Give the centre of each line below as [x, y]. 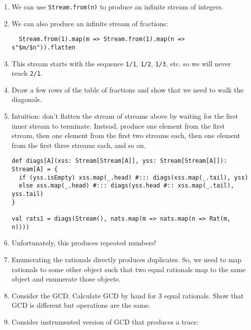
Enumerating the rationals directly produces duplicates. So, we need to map [126, 259]
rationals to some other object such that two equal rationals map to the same [128, 269]
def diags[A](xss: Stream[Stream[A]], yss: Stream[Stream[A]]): [119, 161]
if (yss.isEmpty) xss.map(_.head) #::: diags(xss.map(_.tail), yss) [134, 177]
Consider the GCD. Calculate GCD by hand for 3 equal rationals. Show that [128, 295]
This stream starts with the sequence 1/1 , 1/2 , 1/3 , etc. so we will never [121, 63]
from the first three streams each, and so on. [79, 145]
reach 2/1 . [27, 73]
